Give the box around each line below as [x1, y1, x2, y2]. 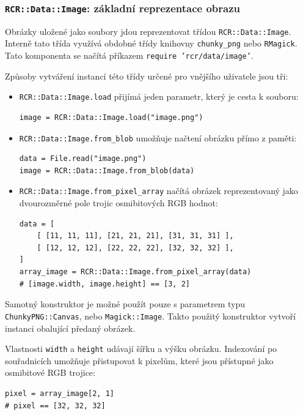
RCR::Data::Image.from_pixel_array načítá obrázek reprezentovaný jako [19, 184, 298, 197]
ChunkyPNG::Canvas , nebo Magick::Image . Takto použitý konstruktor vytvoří [5, 309, 296, 322]
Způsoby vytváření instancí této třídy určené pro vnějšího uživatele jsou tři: [5, 69, 288, 82]
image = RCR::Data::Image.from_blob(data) [19, 166, 195, 175]
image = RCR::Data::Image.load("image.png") [19, 113, 203, 122]
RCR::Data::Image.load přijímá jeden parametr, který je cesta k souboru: [19, 90, 299, 103]
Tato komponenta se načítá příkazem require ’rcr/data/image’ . [5, 49, 254, 62]
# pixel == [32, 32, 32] [5, 401, 106, 410]
